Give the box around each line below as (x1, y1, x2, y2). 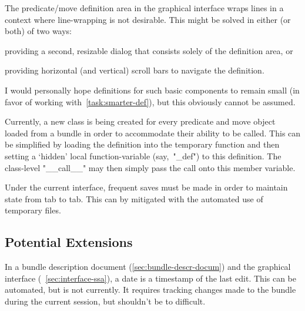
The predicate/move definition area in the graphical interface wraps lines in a (5, 2, 284, 14)
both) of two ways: (5, 25, 72, 37)
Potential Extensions (5, 233, 133, 251)
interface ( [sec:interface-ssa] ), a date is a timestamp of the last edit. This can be (5, 272, 296, 284)
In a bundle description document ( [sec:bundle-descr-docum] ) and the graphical (5, 260, 291, 273)
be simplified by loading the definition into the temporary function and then (5, 138, 280, 151)
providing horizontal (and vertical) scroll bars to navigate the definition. (5, 64, 264, 76)
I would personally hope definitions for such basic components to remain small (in (5, 83, 300, 96)
